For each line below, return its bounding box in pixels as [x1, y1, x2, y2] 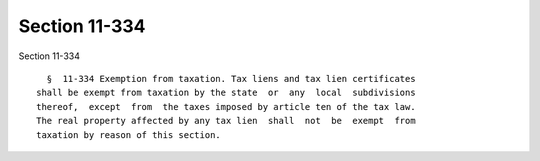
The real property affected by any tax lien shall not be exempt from [36, 115, 416, 127]
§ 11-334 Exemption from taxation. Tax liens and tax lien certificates [46, 73, 416, 84]
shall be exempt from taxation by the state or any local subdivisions [36, 87, 416, 99]
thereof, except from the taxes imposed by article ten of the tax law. [36, 101, 416, 112]
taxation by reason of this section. [36, 129, 222, 140]
